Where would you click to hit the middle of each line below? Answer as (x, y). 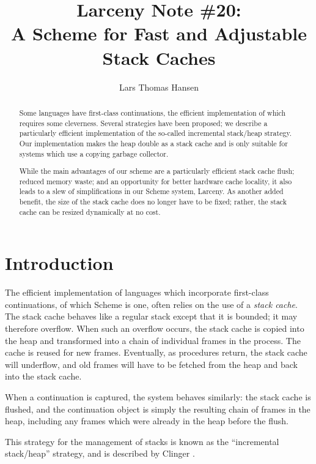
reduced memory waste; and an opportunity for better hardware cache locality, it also (156, 181)
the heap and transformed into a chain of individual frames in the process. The (153, 340)
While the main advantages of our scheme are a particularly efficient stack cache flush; (157, 171)
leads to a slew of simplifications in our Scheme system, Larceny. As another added (151, 191)
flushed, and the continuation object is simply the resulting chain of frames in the (158, 409)
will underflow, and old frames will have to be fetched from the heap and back (151, 364)
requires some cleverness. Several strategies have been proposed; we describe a (143, 123)
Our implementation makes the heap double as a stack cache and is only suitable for (153, 143)
